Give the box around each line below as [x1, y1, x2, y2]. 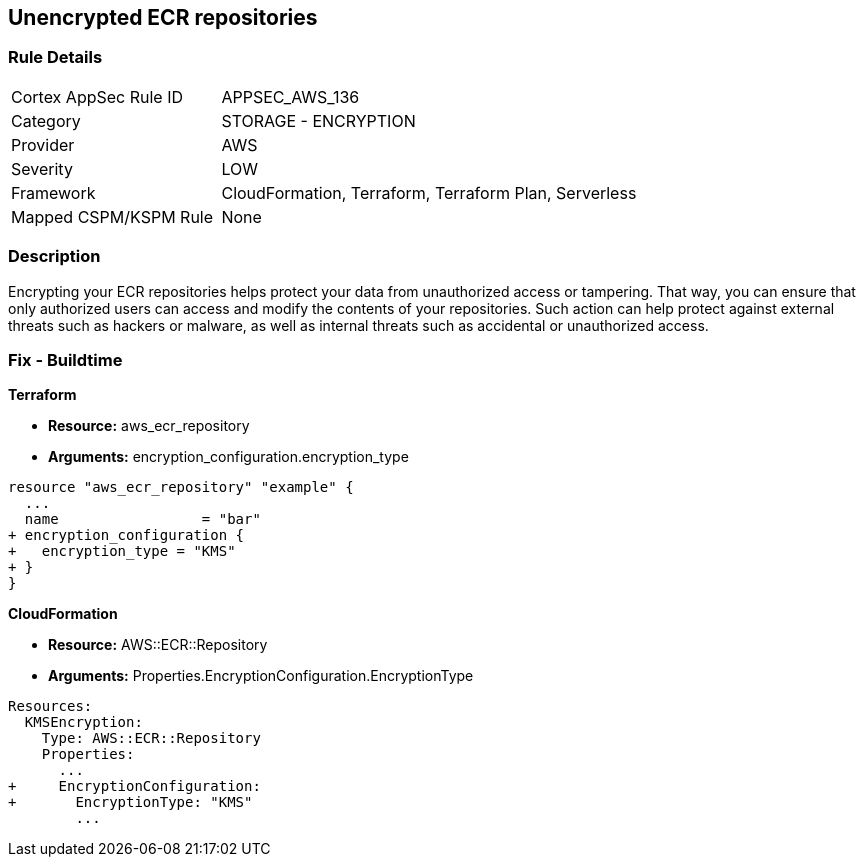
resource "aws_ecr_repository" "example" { [8, 479, 354, 496]
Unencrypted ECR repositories [8, 5, 318, 30]
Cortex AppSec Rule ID [11, 86, 184, 107]
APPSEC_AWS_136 [221, 86, 360, 107]
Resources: [8, 698, 93, 715]
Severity [11, 158, 73, 179]
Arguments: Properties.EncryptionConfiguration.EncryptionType [48, 667, 474, 685]
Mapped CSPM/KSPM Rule [11, 206, 214, 227]
